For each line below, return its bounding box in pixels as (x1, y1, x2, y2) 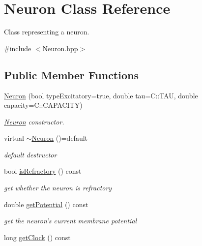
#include (4, 43, 31, 53)
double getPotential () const (4, 199, 88, 209)
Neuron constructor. (4, 116, 64, 126)
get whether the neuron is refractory (4, 183, 112, 193)
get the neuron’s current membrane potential (4, 215, 137, 226)
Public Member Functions (4, 67, 139, 82)
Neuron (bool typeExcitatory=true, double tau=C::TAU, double (4, 90, 198, 100)
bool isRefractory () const (4, 166, 82, 176)
